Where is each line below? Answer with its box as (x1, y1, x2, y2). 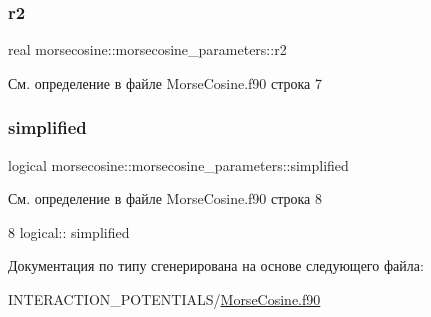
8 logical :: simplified (8, 221, 130, 242)
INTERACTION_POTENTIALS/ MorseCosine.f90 (8, 289, 321, 309)
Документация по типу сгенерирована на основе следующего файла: (8, 255, 424, 276)
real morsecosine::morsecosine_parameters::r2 (8, 39, 287, 60)
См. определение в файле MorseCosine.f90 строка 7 (8, 72, 322, 93)
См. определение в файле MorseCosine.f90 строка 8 (8, 188, 322, 209)
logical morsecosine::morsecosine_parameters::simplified (8, 154, 349, 175)
